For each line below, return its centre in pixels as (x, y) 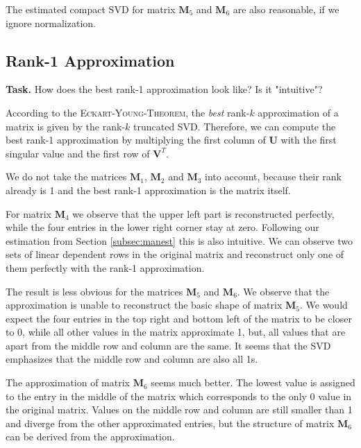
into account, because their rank (274, 176)
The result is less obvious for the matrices (94, 291)
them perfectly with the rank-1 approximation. (105, 267)
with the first (309, 140)
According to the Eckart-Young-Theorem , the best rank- (128, 112)
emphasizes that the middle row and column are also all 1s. (132, 359)
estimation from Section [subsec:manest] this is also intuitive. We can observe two (179, 240)
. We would (324, 305)
